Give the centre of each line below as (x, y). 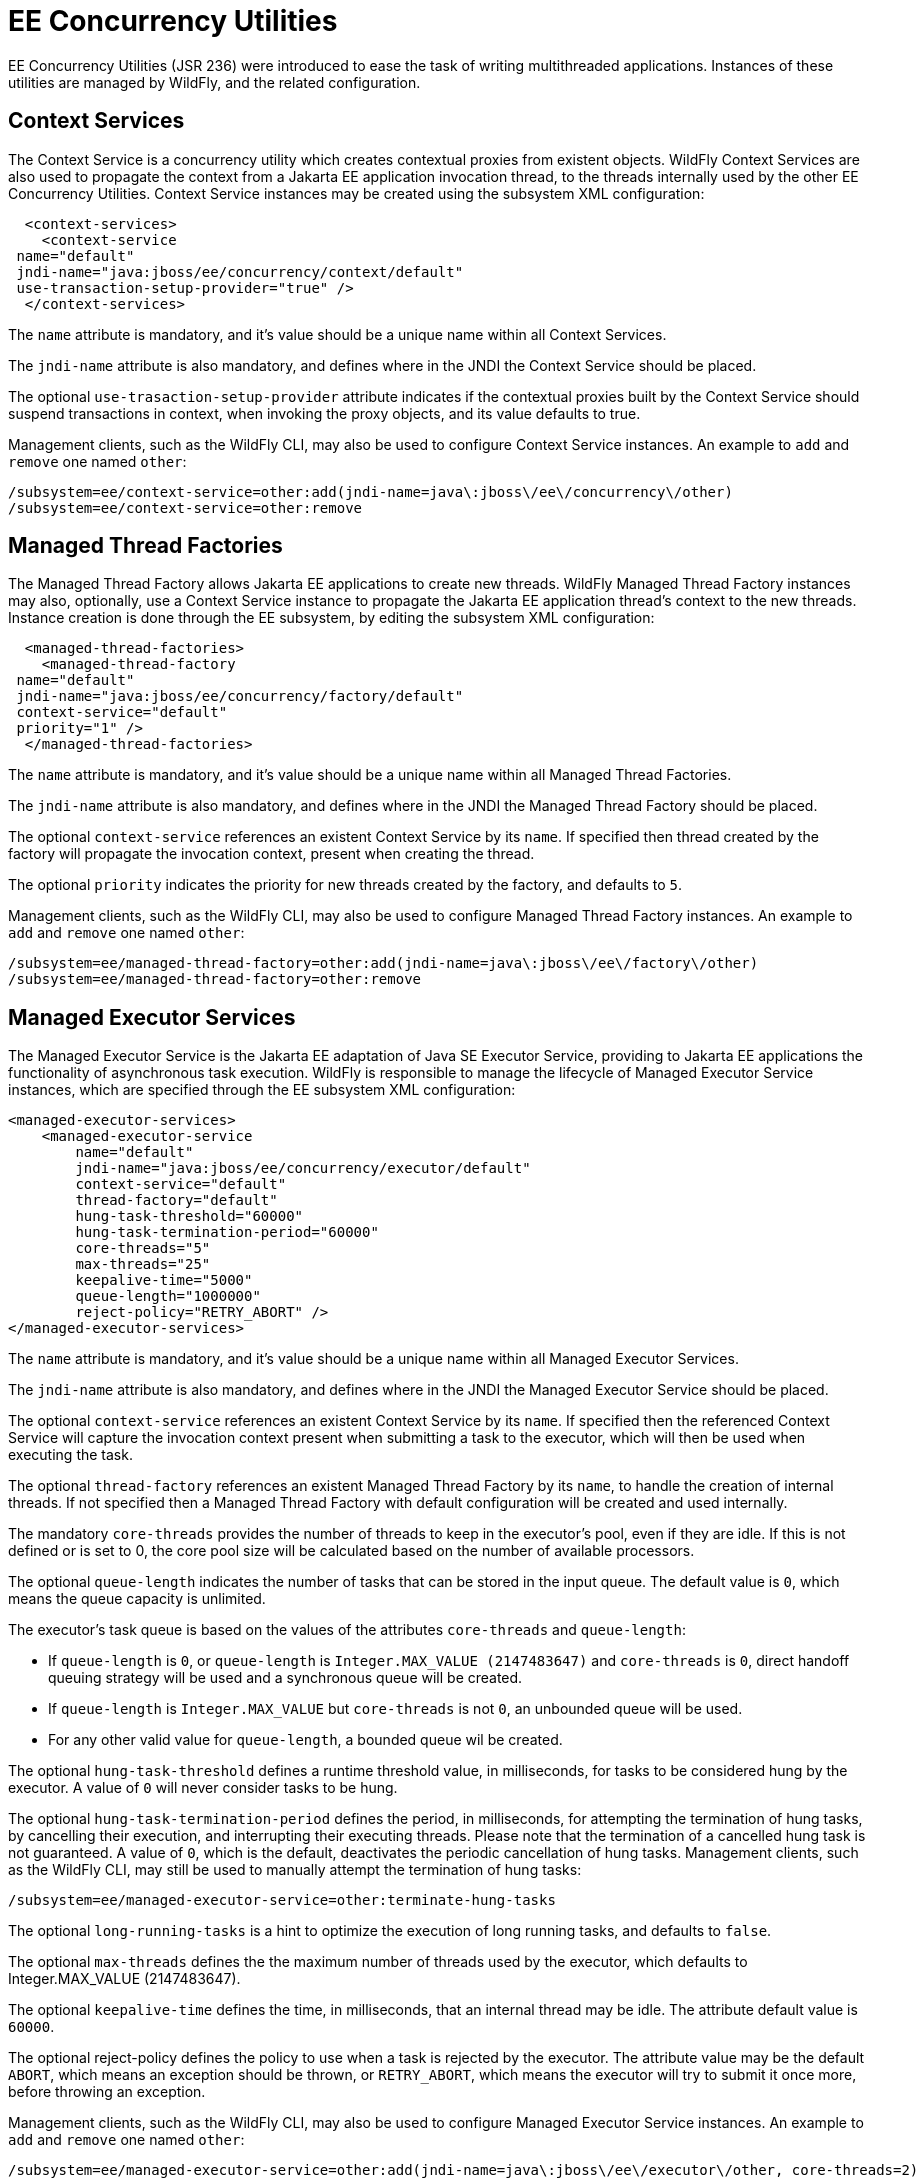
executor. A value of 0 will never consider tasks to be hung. (203, 1788)
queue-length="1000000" (168, 1296)
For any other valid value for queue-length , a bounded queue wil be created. (305, 1740)
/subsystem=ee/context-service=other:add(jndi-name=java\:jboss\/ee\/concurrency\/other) (370, 491)
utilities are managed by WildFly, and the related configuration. (214, 82)
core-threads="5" (143, 1248)
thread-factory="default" (176, 1200)
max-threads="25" (143, 1264)
